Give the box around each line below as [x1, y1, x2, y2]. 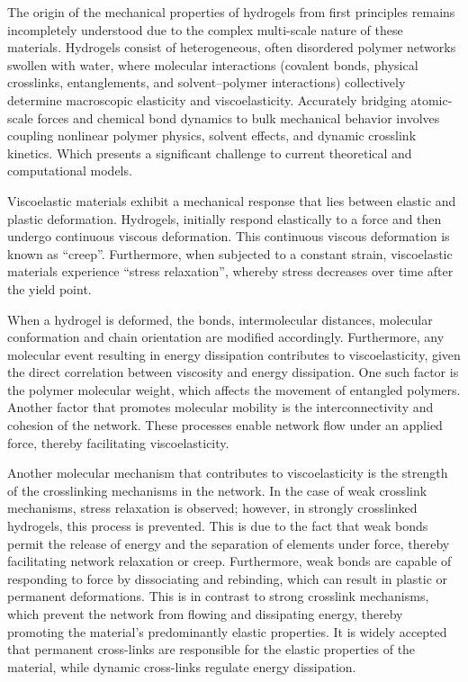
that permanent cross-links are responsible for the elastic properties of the [7, 640, 416, 659]
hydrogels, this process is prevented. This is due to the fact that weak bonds [7, 516, 428, 535]
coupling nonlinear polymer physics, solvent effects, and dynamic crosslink [7, 126, 417, 145]
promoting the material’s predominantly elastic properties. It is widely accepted [7, 622, 447, 641]
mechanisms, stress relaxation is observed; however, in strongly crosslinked [7, 498, 418, 517]
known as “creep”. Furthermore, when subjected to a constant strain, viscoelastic [7, 244, 453, 263]
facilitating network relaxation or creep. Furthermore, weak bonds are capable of [7, 552, 452, 570]
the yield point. [7, 279, 92, 298]
